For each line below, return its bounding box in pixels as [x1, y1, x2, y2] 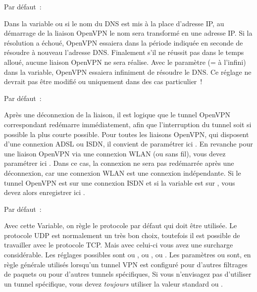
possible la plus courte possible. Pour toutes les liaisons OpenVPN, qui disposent [4, 129, 249, 139]
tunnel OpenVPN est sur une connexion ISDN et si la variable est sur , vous [4, 177, 235, 188]
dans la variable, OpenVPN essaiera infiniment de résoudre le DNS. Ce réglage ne [4, 66, 252, 77]
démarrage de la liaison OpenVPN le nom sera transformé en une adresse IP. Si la [4, 28, 253, 38]
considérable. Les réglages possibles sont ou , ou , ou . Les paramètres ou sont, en [4, 249, 251, 260]
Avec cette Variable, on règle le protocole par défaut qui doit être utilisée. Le [4, 220, 237, 231]
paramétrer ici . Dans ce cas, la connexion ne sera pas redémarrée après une [4, 158, 234, 168]
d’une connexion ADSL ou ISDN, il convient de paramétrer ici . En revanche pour [4, 139, 253, 149]
